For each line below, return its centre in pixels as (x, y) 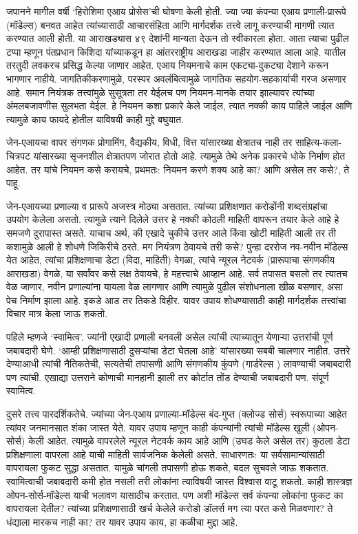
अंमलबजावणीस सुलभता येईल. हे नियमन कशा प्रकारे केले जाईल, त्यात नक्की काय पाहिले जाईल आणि (179, 106)
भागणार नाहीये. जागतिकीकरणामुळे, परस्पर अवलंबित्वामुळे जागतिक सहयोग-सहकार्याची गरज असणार (176, 78)
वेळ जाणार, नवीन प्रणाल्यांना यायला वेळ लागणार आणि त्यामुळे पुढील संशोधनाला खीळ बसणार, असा (175, 287)
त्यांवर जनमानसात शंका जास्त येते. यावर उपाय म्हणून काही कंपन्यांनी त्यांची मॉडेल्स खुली (158, 427)
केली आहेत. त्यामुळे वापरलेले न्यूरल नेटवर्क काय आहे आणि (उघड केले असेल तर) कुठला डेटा (189, 441)
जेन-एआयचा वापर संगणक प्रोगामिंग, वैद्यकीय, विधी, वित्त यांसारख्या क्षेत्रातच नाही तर (149, 142)
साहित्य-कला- (319, 142)
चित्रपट (18, 155)
